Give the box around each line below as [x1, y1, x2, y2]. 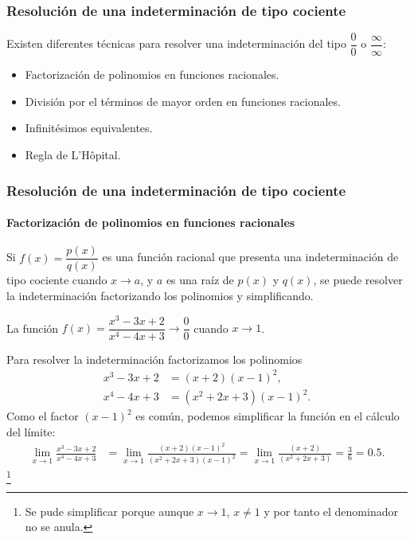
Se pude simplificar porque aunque [25, 502, 194, 519]
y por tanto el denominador [264, 502, 398, 519]
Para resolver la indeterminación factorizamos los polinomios [6, 350, 303, 367]
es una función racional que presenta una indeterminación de [102, 248, 399, 265]
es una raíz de [166, 271, 234, 288]
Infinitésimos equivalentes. [25, 119, 153, 136]
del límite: [6, 423, 56, 439]
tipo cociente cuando [6, 271, 107, 288]
